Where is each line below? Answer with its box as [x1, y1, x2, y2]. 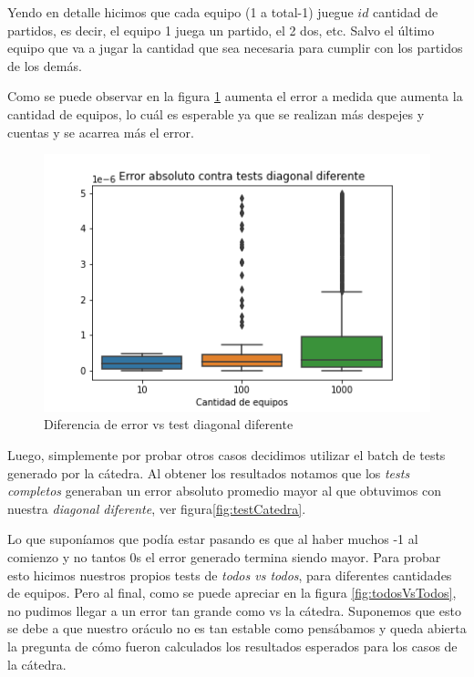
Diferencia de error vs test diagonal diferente [44, 415, 294, 434]
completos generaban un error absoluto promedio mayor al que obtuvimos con [7, 481, 441, 500]
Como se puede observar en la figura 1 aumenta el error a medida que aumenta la [7, 87, 463, 106]
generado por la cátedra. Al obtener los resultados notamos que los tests [7, 463, 410, 482]
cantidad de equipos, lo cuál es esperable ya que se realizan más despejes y [7, 104, 425, 123]
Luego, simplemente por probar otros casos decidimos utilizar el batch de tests [7, 446, 446, 464]
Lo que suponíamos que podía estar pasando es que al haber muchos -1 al [7, 529, 418, 549]
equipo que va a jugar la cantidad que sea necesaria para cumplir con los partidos [7, 38, 463, 57]
